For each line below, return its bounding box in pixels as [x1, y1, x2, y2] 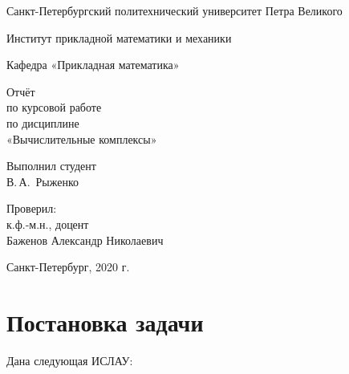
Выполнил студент [6, 157, 96, 174]
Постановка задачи [6, 305, 204, 338]
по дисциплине [6, 114, 79, 131]
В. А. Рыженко [6, 173, 79, 189]
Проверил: [6, 200, 57, 217]
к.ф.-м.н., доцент [6, 215, 89, 232]
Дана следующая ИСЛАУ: [6, 352, 133, 368]
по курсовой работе [6, 99, 102, 116]
